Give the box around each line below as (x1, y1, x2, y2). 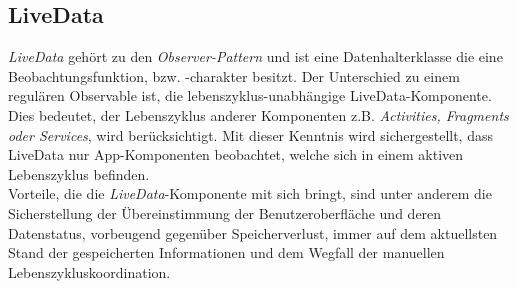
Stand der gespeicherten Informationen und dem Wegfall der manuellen (8, 242, 445, 263)
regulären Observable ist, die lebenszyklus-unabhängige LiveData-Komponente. (8, 85, 492, 106)
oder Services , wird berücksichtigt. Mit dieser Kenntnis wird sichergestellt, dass (8, 124, 493, 145)
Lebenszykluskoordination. (8, 261, 171, 282)
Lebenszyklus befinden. (8, 163, 150, 184)
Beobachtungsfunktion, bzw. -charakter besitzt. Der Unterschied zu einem (8, 65, 460, 86)
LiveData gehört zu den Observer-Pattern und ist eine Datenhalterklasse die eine (8, 46, 503, 67)
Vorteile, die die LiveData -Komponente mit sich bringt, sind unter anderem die (8, 183, 492, 204)
